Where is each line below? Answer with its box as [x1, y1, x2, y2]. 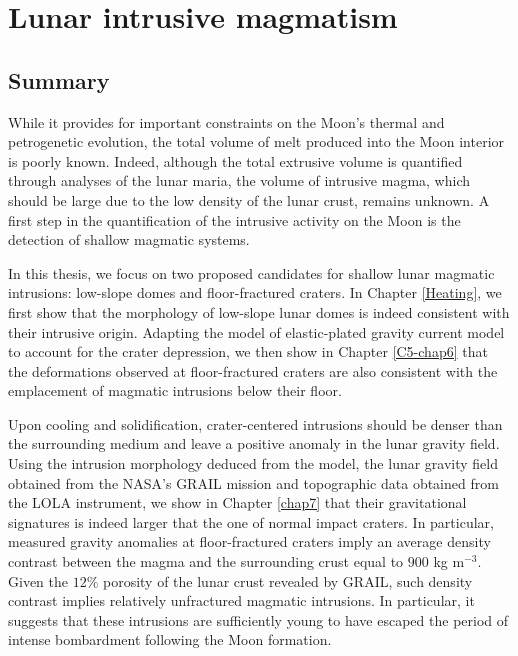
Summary [8, 64, 110, 95]
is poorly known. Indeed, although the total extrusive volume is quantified [8, 150, 463, 171]
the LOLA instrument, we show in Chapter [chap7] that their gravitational [8, 492, 467, 513]
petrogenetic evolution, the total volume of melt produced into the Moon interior [8, 131, 505, 152]
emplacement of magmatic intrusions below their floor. [8, 380, 342, 401]
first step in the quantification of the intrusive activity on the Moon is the [8, 209, 461, 230]
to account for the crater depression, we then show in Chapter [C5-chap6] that [8, 341, 488, 362]
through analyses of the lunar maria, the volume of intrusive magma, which [8, 170, 471, 191]
